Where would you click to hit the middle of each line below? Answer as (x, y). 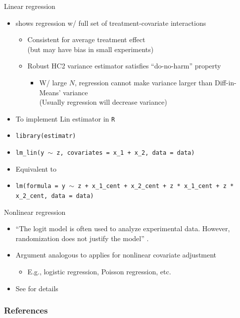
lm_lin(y (30, 153)
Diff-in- (226, 82)
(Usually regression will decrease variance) (103, 102)
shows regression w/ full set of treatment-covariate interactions (111, 23)
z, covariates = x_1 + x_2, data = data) (126, 153)
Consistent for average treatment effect (86, 39)
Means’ (50, 92)
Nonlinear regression (35, 212)
